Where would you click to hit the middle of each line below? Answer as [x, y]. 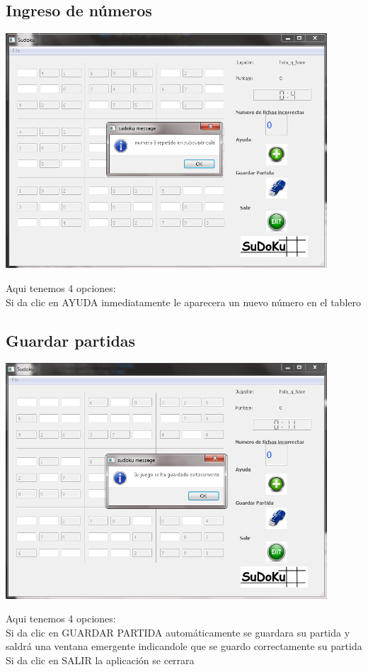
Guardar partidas [71, 340]
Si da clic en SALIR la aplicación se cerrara [100, 660]
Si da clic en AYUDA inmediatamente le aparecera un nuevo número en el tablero [183, 302]
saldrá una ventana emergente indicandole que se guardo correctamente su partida [184, 646]
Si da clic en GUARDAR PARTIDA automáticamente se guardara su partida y [178, 632]
